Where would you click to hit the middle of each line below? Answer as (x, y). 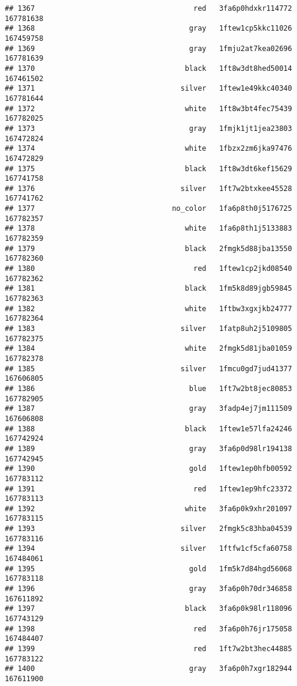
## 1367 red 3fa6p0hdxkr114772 (148, 8)
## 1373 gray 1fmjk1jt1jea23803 (148, 128)
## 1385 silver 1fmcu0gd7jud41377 (148, 369)
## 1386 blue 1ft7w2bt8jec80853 (148, 388)
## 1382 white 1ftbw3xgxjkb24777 (148, 308)
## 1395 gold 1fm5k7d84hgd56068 (148, 569)
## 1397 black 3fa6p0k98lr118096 (148, 609)
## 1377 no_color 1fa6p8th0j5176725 (148, 209)
